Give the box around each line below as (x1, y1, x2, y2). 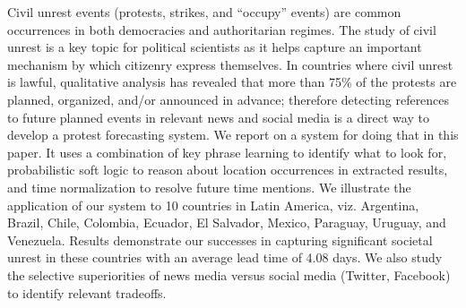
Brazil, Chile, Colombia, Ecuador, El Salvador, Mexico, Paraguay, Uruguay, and (7, 213, 446, 232)
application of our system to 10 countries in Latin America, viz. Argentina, (7, 195, 419, 214)
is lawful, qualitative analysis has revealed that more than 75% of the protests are (7, 73, 457, 91)
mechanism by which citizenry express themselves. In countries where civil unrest (7, 55, 453, 73)
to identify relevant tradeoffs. (7, 283, 167, 302)
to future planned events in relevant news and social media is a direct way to (7, 107, 429, 126)
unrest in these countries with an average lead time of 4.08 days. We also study (7, 248, 443, 267)
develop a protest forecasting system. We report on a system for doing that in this (7, 125, 459, 144)
